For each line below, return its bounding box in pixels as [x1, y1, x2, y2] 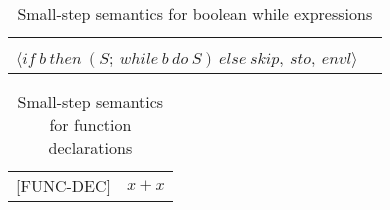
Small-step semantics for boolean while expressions [17, 2, 373, 25]
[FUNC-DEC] [16, 174, 111, 197]
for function [49, 113, 132, 136]
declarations [48, 136, 133, 159]
